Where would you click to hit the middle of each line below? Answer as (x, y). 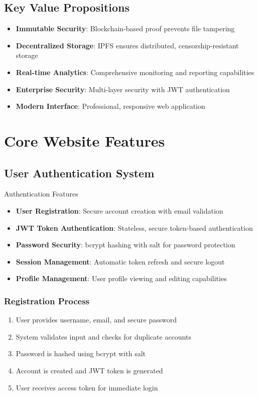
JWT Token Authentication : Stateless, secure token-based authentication (134, 227)
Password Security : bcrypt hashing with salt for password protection (125, 245)
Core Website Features (85, 140)
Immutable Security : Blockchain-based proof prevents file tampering (125, 28)
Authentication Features (41, 194)
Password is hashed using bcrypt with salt (81, 353)
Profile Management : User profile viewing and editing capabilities (121, 278)
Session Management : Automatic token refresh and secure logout (120, 261)
